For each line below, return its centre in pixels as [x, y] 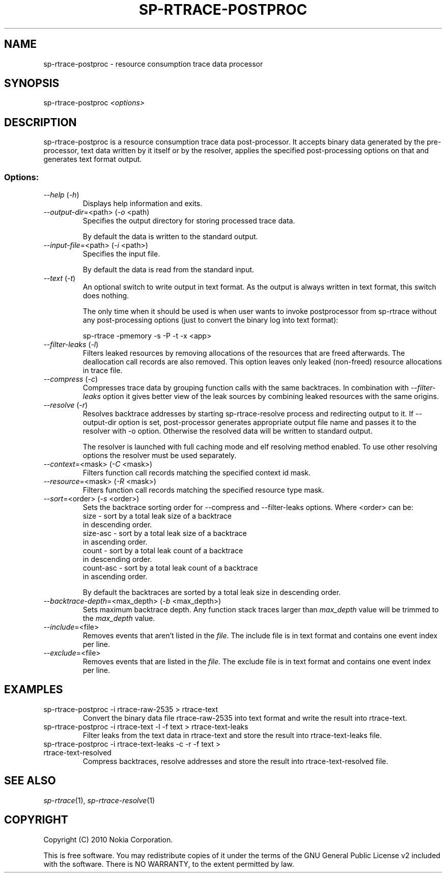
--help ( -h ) [61, 195]
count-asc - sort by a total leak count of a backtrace [170, 568]
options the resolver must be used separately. [160, 456]
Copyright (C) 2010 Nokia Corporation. [108, 839]
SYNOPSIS [32, 83]
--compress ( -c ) [71, 379]
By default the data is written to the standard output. [170, 237]
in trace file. [103, 371]
